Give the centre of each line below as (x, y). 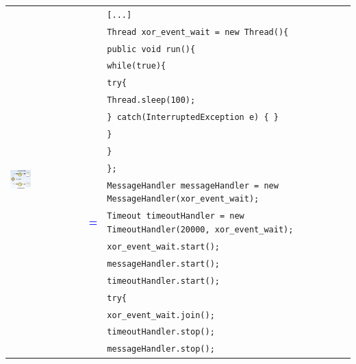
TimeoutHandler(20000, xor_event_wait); (200, 230)
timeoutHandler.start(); (163, 281)
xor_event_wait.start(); (163, 246)
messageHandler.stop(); (161, 349)
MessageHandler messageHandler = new (193, 185)
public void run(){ (151, 49)
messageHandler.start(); (163, 264)
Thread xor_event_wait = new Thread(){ (198, 32)
